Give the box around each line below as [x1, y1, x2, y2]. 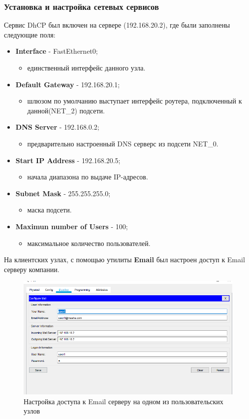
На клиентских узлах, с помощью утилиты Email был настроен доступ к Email [4, 254, 245, 265]
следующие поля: [4, 29, 56, 39]
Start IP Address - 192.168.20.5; [15, 155, 121, 165]
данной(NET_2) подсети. [27, 105, 105, 115]
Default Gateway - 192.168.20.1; [15, 79, 120, 89]
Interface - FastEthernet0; [15, 46, 98, 56]
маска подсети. [27, 205, 72, 215]
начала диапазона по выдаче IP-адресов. [27, 172, 148, 182]
